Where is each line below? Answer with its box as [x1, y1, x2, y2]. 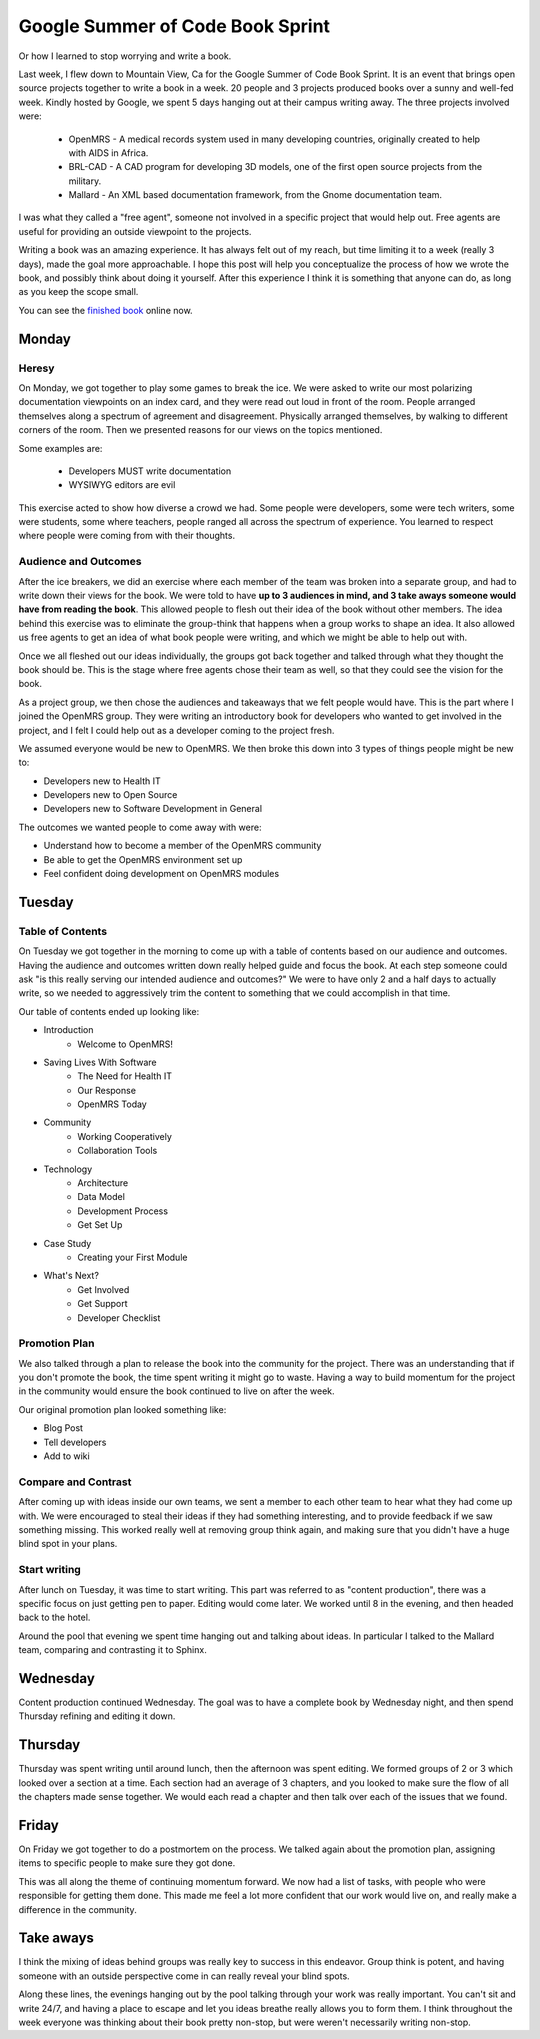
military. [68, 175, 102, 187]
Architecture [77, 1177, 129, 1189]
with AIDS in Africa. [68, 146, 149, 159]
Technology [43, 1163, 93, 1175]
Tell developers [43, 1436, 107, 1448]
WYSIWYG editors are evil [68, 479, 176, 491]
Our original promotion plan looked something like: [18, 1403, 227, 1415]
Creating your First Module [77, 1251, 188, 1263]
